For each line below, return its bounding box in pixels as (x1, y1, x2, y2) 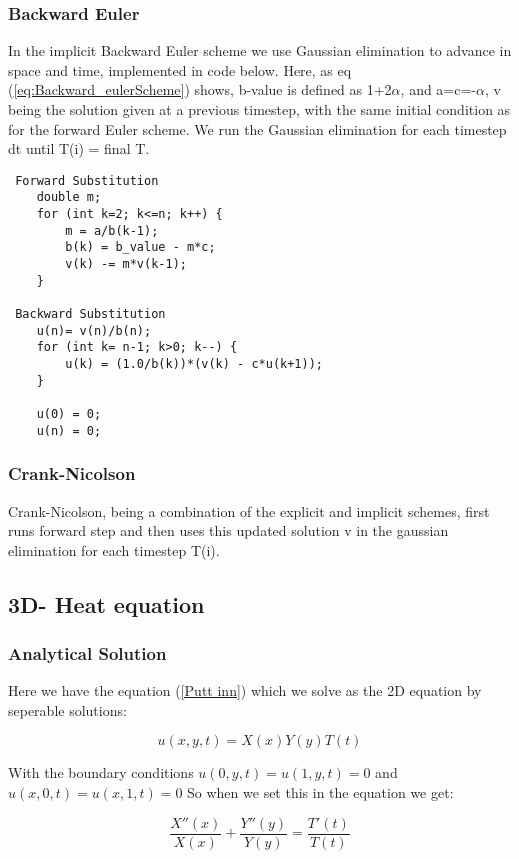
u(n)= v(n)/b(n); (36, 323, 152, 338)
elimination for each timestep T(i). (8, 539, 220, 560)
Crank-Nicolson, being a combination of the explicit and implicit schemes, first (8, 500, 490, 521)
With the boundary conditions (8, 762, 194, 783)
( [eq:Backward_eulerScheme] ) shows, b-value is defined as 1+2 (8, 79, 392, 100)
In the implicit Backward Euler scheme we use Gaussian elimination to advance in (8, 40, 512, 61)
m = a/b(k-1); (65, 223, 159, 238)
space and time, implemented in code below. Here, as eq (8, 59, 352, 80)
